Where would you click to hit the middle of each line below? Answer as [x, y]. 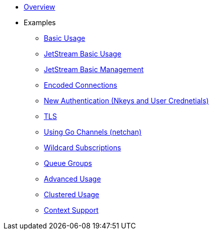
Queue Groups [68, 163]
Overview [40, 7]
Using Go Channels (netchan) [93, 132]
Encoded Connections [81, 85]
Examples [40, 22]
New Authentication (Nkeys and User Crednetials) [126, 101]
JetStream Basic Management [94, 69]
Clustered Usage [72, 194]
